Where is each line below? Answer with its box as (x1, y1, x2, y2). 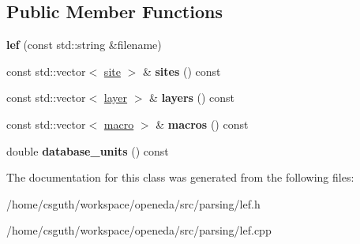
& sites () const (142, 62, 221, 79)
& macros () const (156, 115, 249, 132)
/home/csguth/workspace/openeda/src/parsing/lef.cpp (6, 222, 272, 238)
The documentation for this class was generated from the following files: (6, 169, 354, 186)
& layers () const (149, 89, 235, 106)
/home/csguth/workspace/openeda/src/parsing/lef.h (6, 195, 261, 212)
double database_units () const (6, 142, 169, 159)
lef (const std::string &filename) (6, 36, 162, 53)
